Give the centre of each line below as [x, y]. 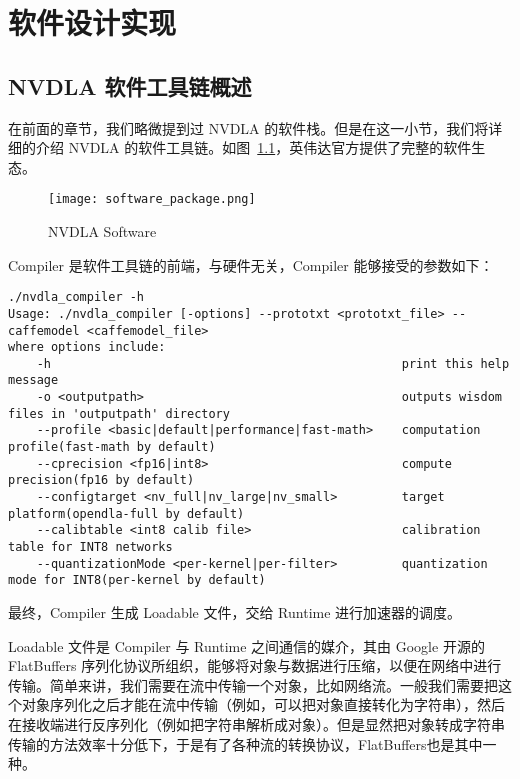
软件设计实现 [92, 22]
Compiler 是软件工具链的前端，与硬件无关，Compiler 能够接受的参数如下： [251, 264]
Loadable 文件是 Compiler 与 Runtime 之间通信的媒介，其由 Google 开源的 [246, 645]
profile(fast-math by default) [112, 447]
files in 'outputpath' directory [119, 413]
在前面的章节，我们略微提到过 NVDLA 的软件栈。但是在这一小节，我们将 [248, 127]
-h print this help [273, 363]
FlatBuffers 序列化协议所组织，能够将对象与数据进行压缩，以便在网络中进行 [255, 665]
